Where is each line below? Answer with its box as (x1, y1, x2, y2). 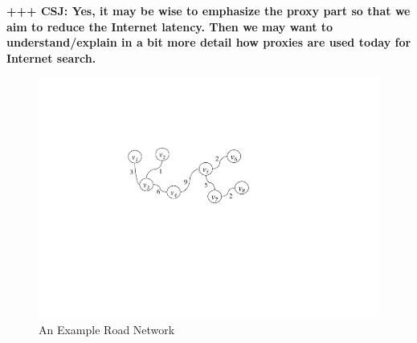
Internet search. (6, 49, 96, 66)
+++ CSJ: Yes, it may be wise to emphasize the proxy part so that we (6, 2, 411, 18)
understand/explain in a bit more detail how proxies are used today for (6, 34, 411, 51)
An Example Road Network (39, 321, 175, 337)
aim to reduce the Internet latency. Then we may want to (6, 18, 333, 35)
